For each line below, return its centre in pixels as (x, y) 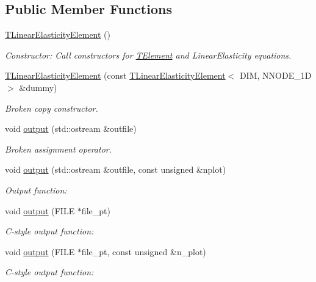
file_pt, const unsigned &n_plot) (144, 251)
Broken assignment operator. (58, 149)
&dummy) (38, 87)
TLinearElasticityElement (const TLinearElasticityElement (115, 75)
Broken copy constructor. (52, 108)
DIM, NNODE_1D (275, 75)
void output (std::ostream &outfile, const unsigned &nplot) (116, 169)
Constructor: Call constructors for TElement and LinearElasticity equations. (148, 55)
